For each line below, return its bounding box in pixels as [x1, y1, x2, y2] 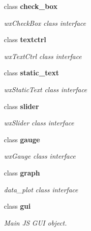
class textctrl [4, 34, 46, 45]
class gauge [4, 134, 40, 144]
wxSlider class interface [4, 117, 74, 128]
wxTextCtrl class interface [4, 51, 82, 61]
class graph [4, 167, 40, 177]
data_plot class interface [4, 184, 78, 194]
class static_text [4, 67, 59, 78]
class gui [4, 201, 31, 211]
